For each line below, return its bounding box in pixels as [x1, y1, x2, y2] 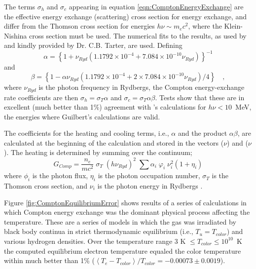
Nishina [4, 30, 27, 40]
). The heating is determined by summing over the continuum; [4, 147, 192, 157]
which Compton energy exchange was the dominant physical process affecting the [4, 207, 250, 217]
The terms [4, 1, 36, 11]
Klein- [224, 21, 243, 31]
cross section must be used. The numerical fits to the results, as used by [29, 30, 247, 40]
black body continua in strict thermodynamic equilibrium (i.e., [4, 226, 193, 236]
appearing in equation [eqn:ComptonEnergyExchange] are [69, 1, 244, 11]
